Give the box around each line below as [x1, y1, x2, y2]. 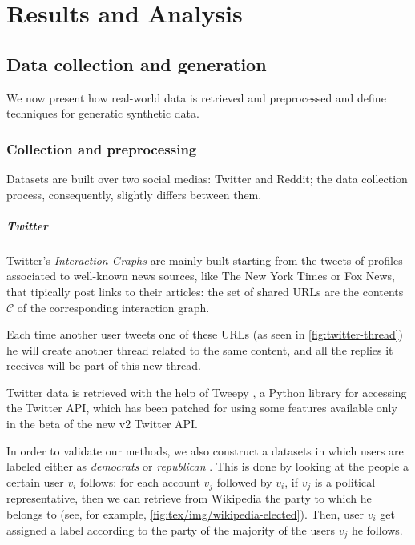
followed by [216, 473, 272, 490]
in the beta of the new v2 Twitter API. [6, 415, 199, 432]
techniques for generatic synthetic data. [6, 105, 199, 122]
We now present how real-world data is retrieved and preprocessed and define [6, 89, 386, 106]
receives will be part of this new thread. [6, 357, 201, 374]
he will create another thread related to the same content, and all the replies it [6, 341, 393, 358]
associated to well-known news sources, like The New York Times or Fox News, [6, 267, 395, 284]
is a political [314, 473, 376, 490]
